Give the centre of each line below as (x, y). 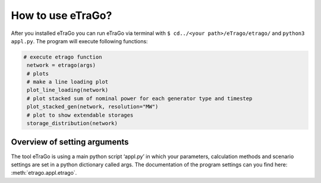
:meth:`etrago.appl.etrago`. (44, 173)
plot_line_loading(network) (68, 90)
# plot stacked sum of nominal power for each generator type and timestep (140, 98)
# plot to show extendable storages (80, 115)
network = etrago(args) (62, 65)
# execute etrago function (63, 57)
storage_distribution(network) (73, 123)
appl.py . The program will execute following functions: (79, 41)
